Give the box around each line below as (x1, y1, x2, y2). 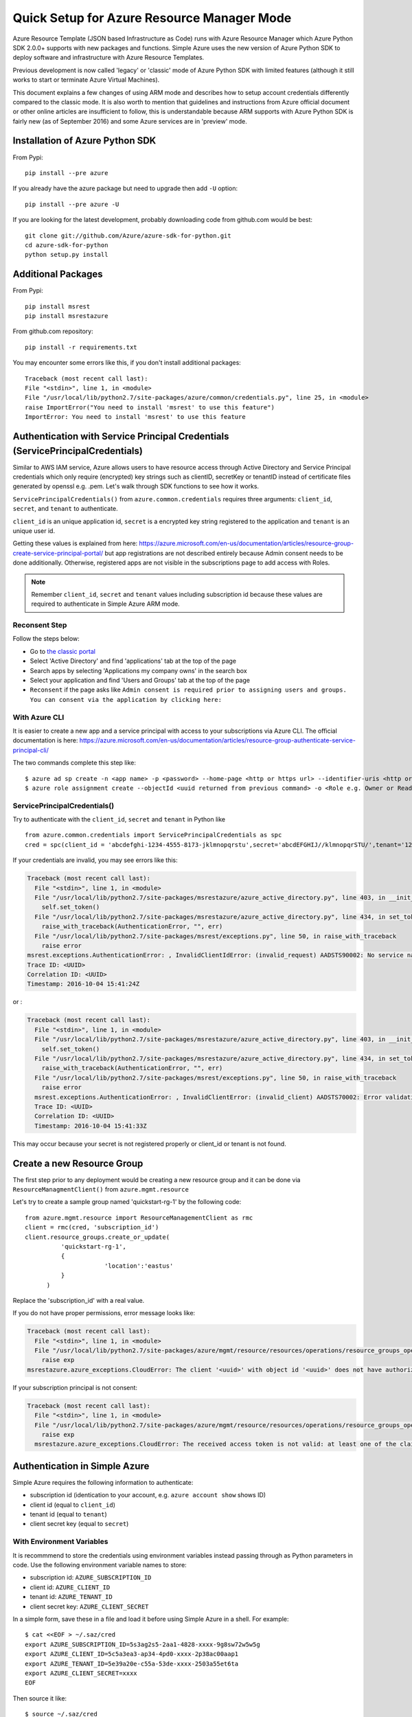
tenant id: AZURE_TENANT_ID (30, 1593, 113, 1601)
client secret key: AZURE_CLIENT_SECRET (30, 1602, 149, 1611)
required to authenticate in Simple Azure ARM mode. (31, 600, 180, 608)
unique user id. (12, 526, 55, 535)
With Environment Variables (12, 1537, 108, 1547)
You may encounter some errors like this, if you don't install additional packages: (12, 359, 242, 367)
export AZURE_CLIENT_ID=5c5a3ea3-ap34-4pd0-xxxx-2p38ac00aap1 (25, 1650, 239, 1658)
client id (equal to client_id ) (30, 1501, 116, 1509)
